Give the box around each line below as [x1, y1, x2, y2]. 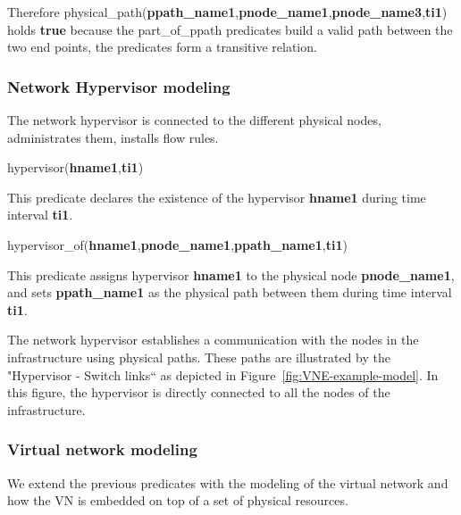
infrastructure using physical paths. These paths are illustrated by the [7, 347, 390, 366]
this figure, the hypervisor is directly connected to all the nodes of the [7, 383, 390, 402]
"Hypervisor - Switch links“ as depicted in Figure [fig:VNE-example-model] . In [7, 365, 439, 384]
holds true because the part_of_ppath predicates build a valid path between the [7, 20, 453, 38]
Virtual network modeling [7, 438, 197, 461]
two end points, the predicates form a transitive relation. [7, 37, 317, 56]
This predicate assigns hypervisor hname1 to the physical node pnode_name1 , [7, 265, 455, 284]
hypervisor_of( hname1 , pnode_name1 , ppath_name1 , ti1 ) [7, 235, 348, 253]
